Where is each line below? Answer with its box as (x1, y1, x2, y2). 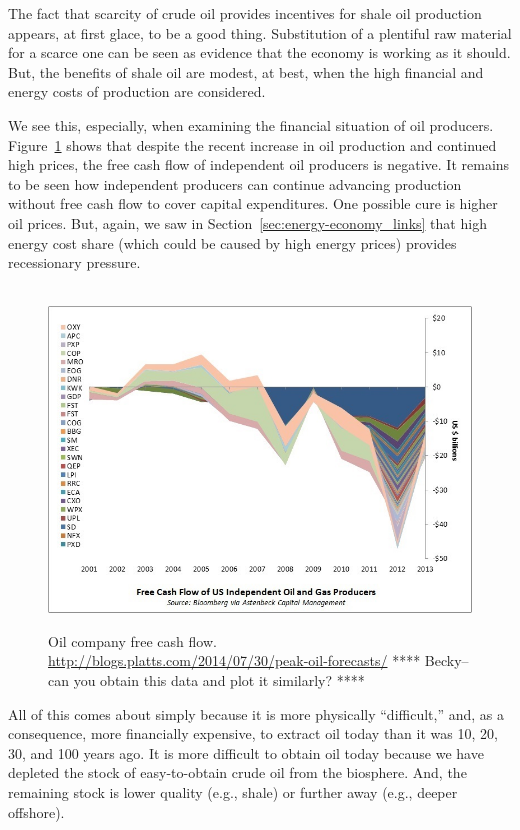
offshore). (8, 801, 65, 822)
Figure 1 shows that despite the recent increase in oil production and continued (8, 134, 497, 155)
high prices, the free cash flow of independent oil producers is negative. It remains (8, 154, 510, 175)
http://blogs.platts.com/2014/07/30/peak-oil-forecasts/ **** (48, 650, 421, 671)
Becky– (424, 650, 469, 671)
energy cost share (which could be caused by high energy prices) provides (8, 232, 457, 253)
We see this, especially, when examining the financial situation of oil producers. (8, 114, 494, 135)
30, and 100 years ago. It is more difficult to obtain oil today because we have (8, 742, 484, 763)
